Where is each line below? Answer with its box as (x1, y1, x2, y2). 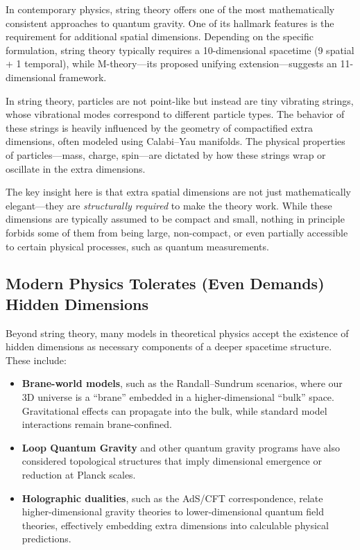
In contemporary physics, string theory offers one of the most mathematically (6, 2, 335, 16)
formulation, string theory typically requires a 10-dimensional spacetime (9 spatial (6, 42, 354, 57)
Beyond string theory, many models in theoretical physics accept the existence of (6, 325, 349, 340)
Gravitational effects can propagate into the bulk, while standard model (22, 403, 327, 418)
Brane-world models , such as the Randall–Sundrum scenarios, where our (22, 376, 343, 390)
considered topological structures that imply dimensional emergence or (22, 454, 322, 468)
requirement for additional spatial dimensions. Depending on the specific (6, 29, 314, 44)
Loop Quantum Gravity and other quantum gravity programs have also (22, 440, 341, 454)
